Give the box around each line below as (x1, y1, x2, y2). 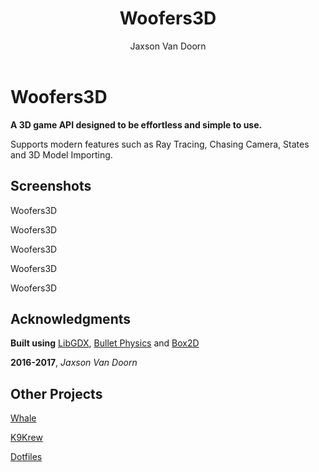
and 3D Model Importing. (10, 148, 113, 161)
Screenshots (10, 178, 92, 195)
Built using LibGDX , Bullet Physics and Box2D (10, 337, 200, 349)
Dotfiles (10, 451, 43, 463)
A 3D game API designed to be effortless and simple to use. (10, 118, 263, 131)
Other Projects (10, 385, 103, 402)
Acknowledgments (10, 310, 132, 327)
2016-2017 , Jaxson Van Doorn (10, 357, 138, 369)
